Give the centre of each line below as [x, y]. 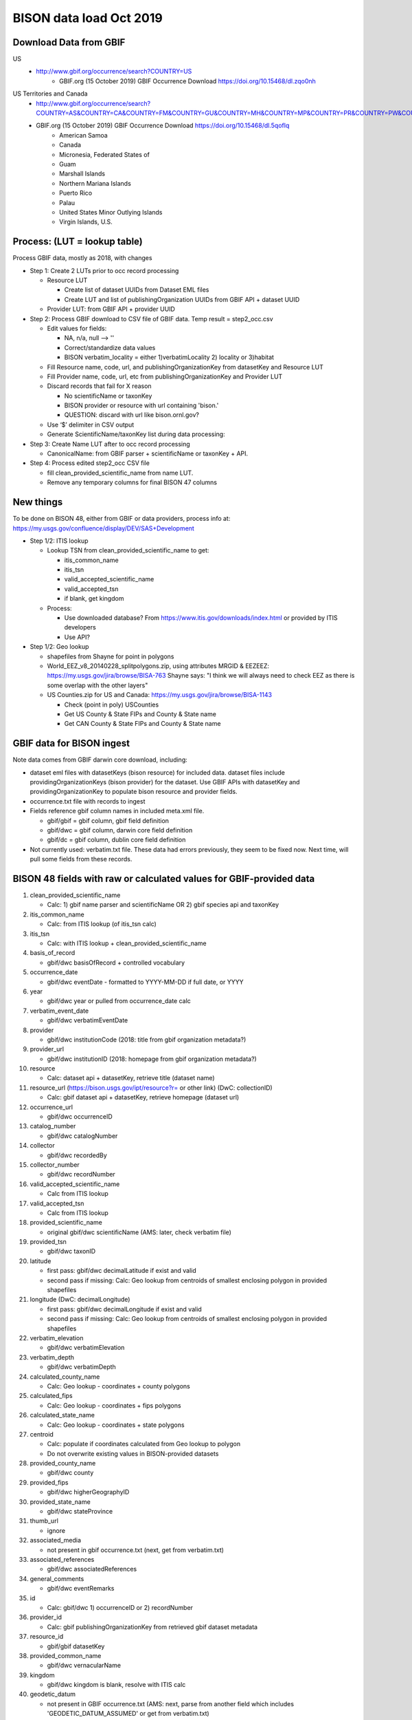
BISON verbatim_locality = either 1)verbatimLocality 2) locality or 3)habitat [169, 357]
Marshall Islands [82, 174]
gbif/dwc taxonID [71, 1251]
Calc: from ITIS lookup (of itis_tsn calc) [102, 924]
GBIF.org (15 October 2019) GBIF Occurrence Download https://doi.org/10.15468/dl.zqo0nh [187, 81]
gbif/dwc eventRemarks [81, 1589]
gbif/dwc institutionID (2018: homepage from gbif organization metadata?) [152, 1059]
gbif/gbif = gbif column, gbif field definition [108, 820]
